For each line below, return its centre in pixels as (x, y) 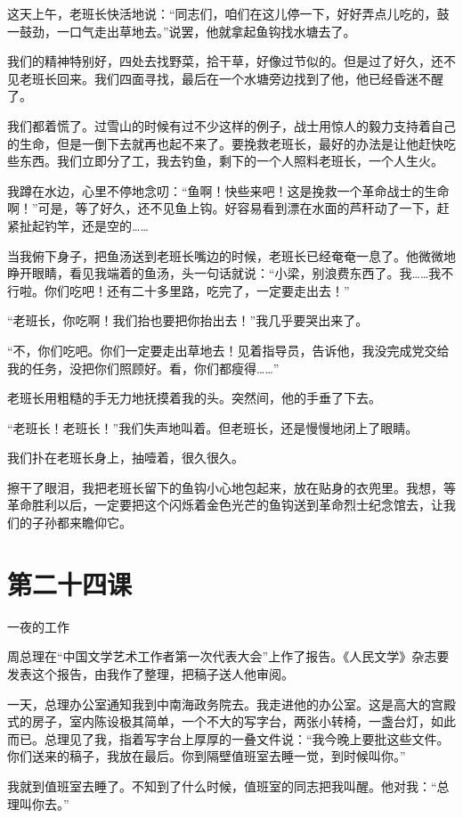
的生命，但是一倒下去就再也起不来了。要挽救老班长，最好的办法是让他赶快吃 (231, 143)
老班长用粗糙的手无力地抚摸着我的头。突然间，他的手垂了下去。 (194, 398)
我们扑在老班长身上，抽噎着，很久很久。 (126, 458)
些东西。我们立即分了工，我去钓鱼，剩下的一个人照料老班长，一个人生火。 (225, 161)
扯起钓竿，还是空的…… (84, 225)
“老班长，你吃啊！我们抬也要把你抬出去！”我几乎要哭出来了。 (188, 320)
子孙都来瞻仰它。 (81, 523)
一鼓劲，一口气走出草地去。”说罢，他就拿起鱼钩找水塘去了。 (182, 31)
